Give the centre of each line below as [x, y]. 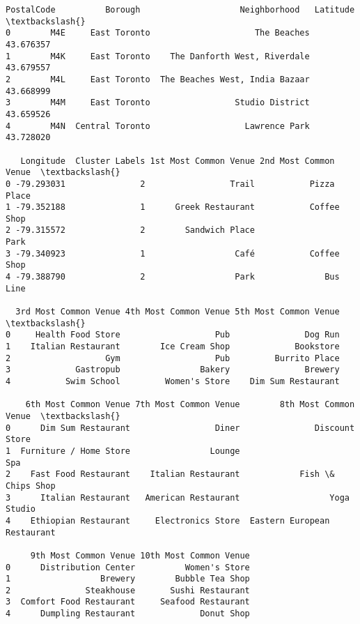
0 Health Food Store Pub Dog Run [173, 335]
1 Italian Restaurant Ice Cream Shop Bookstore [173, 347]
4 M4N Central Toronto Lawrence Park [158, 126]
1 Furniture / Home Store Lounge [123, 451]
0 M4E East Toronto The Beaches [158, 33]
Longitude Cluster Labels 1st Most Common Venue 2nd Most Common [178, 161]
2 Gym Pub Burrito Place [173, 358]
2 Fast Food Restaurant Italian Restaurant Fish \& [170, 474]
